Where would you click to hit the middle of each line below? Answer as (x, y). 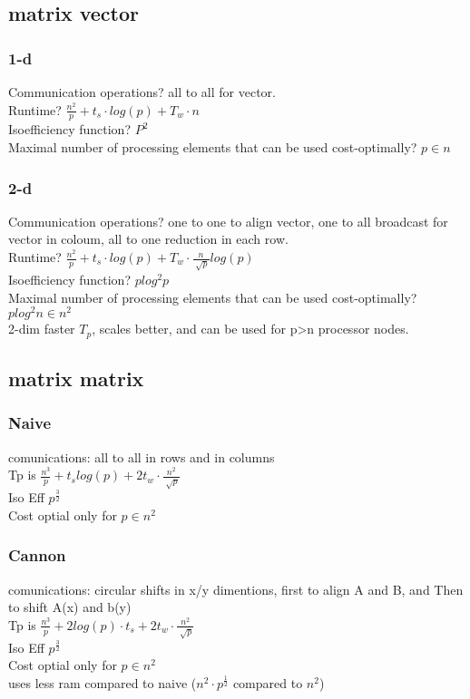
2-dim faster (42, 329)
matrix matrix (76, 379)
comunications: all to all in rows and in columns (142, 456)
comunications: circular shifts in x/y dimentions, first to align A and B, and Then (236, 589)
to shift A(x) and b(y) (70, 607)
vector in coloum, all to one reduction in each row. (148, 239)
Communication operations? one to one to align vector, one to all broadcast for (228, 221)
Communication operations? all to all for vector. (142, 92)
